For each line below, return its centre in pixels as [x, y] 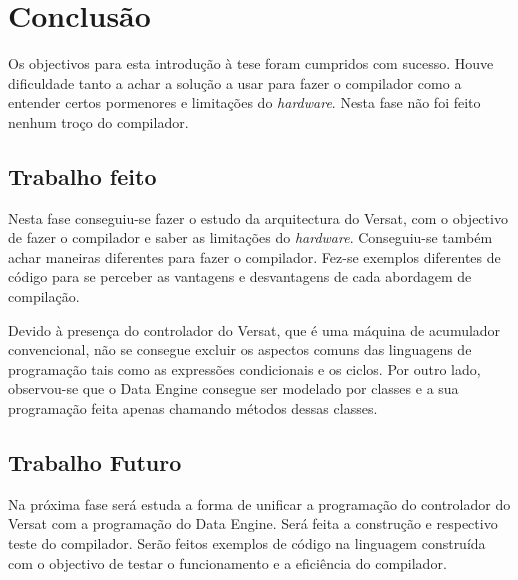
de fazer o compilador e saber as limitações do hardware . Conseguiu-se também [250, 237]
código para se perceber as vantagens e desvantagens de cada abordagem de [240, 276]
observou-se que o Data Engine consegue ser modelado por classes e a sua [233, 388]
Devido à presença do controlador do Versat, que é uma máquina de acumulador [254, 329]
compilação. [44, 296]
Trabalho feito [82, 175]
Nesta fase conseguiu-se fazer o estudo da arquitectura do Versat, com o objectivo [258, 217]
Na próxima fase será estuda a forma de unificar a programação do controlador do [259, 503]
